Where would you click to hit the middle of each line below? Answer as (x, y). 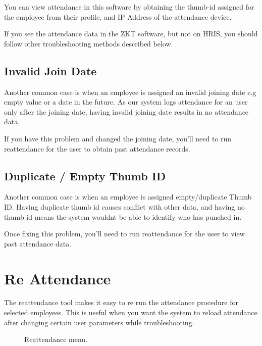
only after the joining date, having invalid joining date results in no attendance (126, 111)
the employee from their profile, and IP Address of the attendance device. (118, 16)
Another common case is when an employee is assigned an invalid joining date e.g (130, 92)
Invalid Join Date (50, 70)
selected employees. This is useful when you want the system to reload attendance (131, 312)
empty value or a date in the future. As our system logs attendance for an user (126, 102)
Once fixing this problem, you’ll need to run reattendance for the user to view (124, 234)
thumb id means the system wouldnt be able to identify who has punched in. (123, 216)
